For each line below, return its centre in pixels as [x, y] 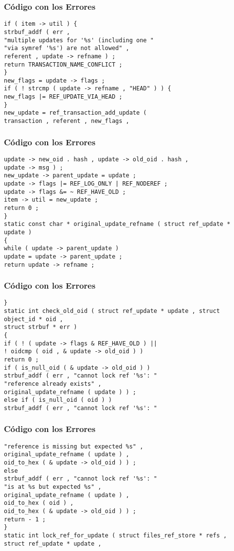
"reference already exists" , [53, 384]
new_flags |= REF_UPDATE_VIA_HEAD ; [63, 97]
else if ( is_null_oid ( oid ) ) [58, 400]
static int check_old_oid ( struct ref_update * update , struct [112, 311]
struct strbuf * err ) [41, 327]
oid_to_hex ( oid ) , [39, 503]
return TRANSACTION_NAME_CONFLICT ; [63, 64]
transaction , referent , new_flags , [67, 121]
